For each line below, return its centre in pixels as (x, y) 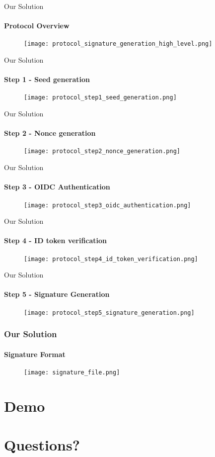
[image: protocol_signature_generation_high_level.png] (118, 44)
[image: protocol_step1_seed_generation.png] (100, 98)
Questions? (42, 445)
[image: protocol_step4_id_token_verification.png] (111, 259)
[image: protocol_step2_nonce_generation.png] (102, 151)
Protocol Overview (37, 26)
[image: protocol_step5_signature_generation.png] (109, 313)
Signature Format (35, 354)
